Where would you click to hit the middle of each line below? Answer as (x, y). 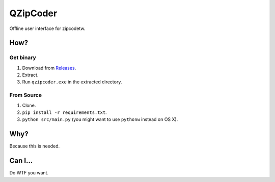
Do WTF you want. (29, 173)
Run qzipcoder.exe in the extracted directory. (72, 82)
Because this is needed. (35, 146)
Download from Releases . (49, 68)
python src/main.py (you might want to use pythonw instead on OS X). (100, 119)
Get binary (23, 57)
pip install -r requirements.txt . (64, 112)
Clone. (29, 105)
